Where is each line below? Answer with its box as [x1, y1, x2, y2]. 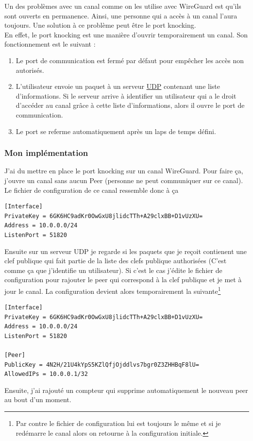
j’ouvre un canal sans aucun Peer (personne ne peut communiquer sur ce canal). [4, 175, 243, 185]
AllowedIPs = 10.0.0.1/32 [4, 371, 88, 378]
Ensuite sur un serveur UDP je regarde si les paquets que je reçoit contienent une [4, 246, 247, 256]
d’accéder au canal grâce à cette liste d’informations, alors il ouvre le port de [16, 100, 245, 110]
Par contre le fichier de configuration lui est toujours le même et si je [16, 418, 221, 428]
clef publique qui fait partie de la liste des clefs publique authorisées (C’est [4, 255, 227, 266]
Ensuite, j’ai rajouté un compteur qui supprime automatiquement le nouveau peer [4, 385, 248, 395]
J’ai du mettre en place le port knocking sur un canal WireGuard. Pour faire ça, [4, 166, 243, 176]
